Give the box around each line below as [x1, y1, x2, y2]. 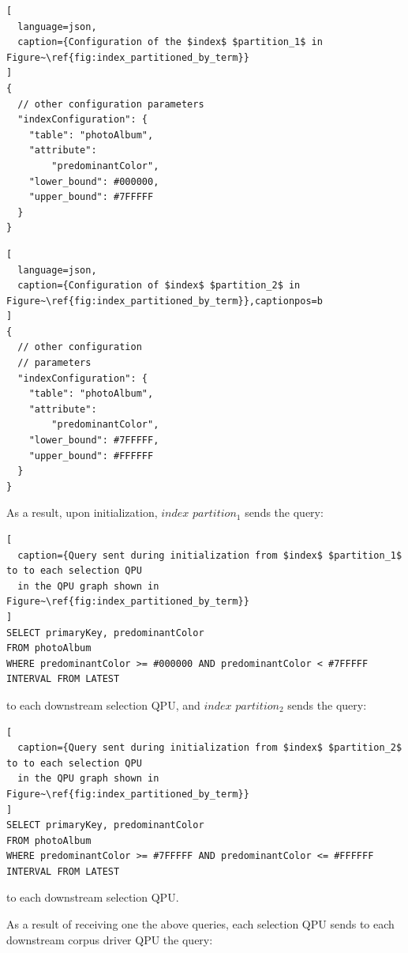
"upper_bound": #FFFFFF [28, 450, 154, 461]
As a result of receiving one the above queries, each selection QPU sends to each [6, 916, 395, 932]
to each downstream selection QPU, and [6, 696, 200, 713]
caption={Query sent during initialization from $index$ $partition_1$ [17, 549, 402, 561]
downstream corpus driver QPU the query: [6, 931, 213, 947]
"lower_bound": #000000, [28, 175, 159, 187]
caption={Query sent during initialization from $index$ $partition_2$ [17, 742, 402, 754]
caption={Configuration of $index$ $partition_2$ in [17, 280, 301, 292]
